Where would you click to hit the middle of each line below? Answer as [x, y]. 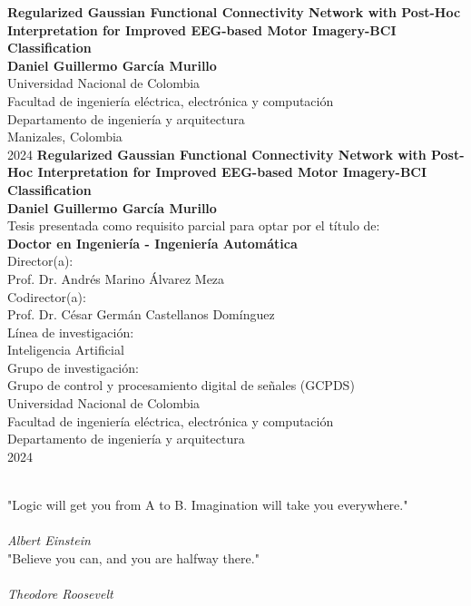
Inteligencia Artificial [66, 350]
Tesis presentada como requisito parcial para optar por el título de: [194, 225]
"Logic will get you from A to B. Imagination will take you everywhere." [208, 505]
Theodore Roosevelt [60, 593]
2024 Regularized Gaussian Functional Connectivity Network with [217, 154]
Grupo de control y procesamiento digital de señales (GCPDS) [181, 385]
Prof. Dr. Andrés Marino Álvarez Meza [116, 278]
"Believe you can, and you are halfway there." [133, 557]
